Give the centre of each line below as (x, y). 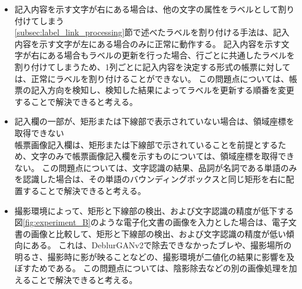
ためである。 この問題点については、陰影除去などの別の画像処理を (160, 268)
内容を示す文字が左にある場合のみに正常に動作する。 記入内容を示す (148, 43)
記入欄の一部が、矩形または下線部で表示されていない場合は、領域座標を (155, 121)
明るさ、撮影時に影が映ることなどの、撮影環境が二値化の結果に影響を (150, 256)
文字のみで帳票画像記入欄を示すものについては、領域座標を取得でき (163, 156)
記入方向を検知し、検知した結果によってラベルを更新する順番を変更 (162, 90)
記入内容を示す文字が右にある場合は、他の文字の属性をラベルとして (146, 9)
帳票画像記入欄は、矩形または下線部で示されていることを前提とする (146, 144)
